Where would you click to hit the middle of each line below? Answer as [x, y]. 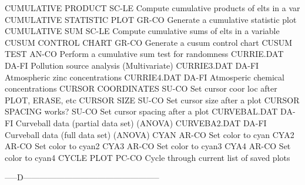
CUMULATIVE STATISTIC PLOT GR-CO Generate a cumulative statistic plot [151, 19]
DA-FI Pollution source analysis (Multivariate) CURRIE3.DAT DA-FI [132, 65]
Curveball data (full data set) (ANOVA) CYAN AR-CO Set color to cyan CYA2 [150, 134]
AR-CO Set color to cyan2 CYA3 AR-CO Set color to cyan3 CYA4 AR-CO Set [148, 146]
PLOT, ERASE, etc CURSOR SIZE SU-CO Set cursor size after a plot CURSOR [152, 100]
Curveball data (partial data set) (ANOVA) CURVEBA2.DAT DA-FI [141, 122]
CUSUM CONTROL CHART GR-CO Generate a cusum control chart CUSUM [149, 42]
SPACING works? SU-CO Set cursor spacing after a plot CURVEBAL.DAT [141, 111]
